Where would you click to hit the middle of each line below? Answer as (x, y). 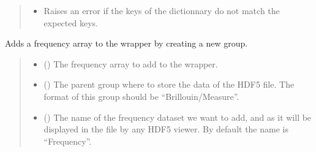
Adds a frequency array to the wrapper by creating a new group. (126, 43)
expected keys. (71, 22)
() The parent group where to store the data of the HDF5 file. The (169, 84)
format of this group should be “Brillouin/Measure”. (141, 96)
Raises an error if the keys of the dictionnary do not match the (162, 10)
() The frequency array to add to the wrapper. (131, 63)
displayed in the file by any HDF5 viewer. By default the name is (166, 129)
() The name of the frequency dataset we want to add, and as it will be (178, 117)
